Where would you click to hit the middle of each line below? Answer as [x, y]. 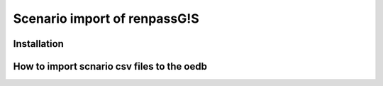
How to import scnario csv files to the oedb [110, 66]
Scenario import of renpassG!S [106, 18]
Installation [38, 44]
